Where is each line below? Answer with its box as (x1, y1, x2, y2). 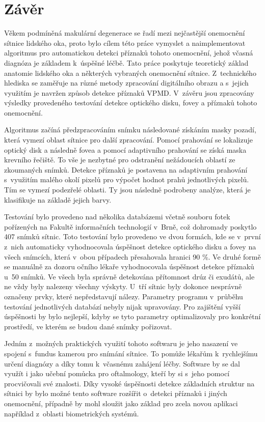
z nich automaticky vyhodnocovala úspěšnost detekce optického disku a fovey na (4, 241, 256, 251)
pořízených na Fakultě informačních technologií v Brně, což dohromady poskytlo (4, 221, 257, 232)
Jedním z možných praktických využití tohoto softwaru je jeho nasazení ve (4, 338, 238, 349)
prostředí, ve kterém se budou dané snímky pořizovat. (4, 321, 172, 331)
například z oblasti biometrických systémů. (4, 408, 139, 418)
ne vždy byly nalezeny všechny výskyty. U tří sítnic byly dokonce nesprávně (4, 281, 242, 292)
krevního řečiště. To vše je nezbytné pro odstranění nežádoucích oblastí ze (4, 154, 235, 165)
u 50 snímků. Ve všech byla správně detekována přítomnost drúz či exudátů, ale (4, 271, 255, 282)
